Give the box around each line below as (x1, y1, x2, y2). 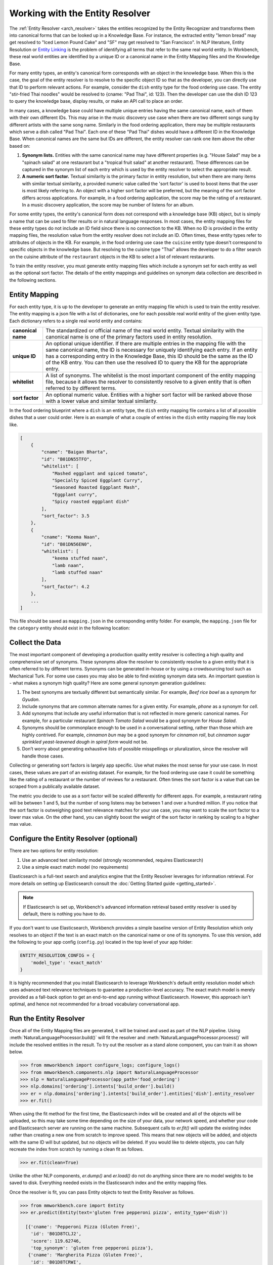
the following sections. (9, 277, 57, 283)
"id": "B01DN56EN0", (41, 541, 93, 547)
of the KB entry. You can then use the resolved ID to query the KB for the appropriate (45, 359, 248, 366)
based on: (9, 143, 30, 149)
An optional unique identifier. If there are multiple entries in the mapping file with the (45, 340, 246, 347)
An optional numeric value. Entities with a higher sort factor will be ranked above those (45, 391, 252, 398)
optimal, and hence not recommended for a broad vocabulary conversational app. (9, 1001, 180, 1007)
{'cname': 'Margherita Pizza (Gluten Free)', (28, 1252, 143, 1258)
